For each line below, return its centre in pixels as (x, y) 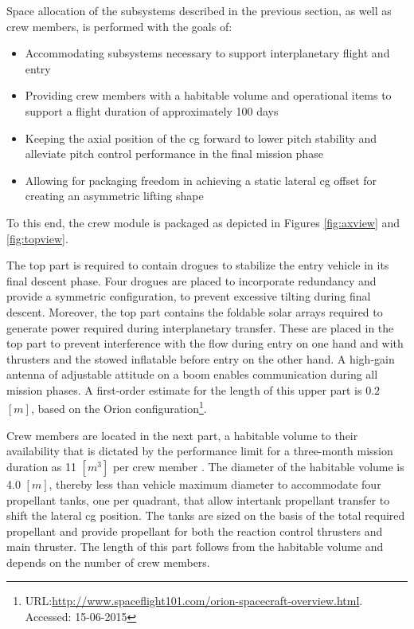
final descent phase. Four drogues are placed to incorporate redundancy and (191, 280)
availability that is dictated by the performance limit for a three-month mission (200, 451)
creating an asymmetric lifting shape (114, 196)
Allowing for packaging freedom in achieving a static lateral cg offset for (201, 180)
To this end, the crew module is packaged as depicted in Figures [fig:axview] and (203, 222)
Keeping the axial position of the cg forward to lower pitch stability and (201, 138)
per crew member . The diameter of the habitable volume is (258, 466)
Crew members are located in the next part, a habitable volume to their (182, 435)
